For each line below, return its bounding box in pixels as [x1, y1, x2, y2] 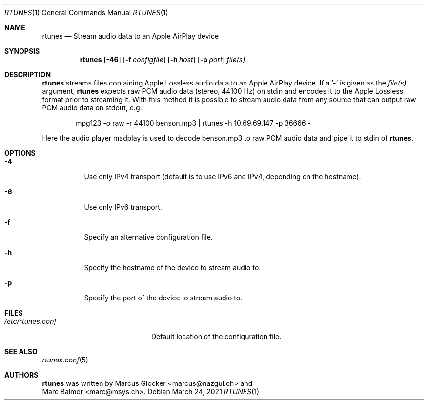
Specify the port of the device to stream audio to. [84, 294, 243, 302]
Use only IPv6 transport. [84, 203, 162, 211]
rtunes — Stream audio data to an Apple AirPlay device [42, 32, 219, 40]
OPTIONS [4, 149, 36, 157]
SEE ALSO [4, 347, 38, 356]
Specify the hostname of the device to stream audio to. [84, 263, 261, 272]
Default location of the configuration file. [151, 332, 282, 340]
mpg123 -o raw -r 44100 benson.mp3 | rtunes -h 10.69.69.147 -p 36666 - [76, 119, 311, 127]
